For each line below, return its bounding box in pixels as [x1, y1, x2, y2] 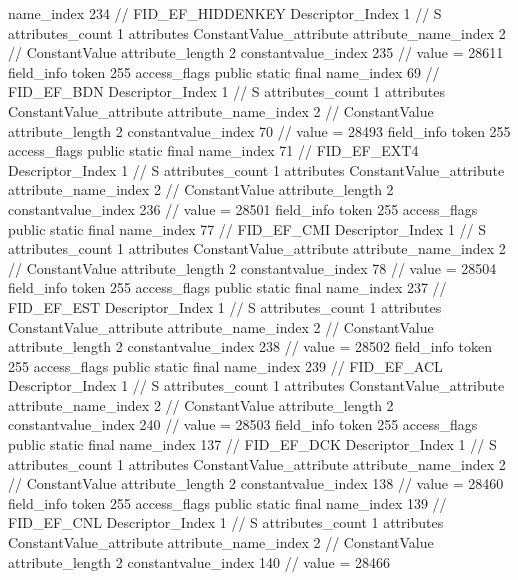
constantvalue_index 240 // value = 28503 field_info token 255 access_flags [8, 414, 478, 435]
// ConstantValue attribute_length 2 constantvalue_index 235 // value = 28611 [8, 42, 504, 63]
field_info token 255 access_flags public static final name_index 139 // [8, 492, 447, 513]
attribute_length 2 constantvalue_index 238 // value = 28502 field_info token [8, 336, 492, 357]
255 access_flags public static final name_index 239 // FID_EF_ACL [8, 355, 443, 376]
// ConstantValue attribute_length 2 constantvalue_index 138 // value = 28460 [8, 473, 504, 494]
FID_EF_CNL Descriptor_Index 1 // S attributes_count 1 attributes [8, 512, 444, 533]
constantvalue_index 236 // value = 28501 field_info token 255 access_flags [8, 198, 478, 219]
